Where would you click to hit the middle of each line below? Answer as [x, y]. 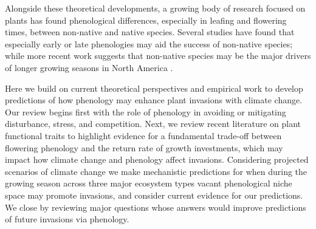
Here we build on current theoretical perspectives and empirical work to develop [154, 88]
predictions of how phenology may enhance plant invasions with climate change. [154, 100]
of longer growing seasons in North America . [89, 67]
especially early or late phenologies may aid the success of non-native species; [149, 43]
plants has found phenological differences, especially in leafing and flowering [146, 20]
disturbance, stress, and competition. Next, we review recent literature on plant [153, 124]
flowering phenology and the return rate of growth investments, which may [144, 147]
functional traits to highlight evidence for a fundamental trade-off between [143, 135]
